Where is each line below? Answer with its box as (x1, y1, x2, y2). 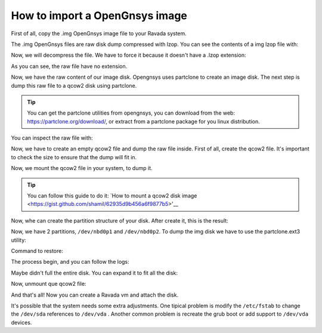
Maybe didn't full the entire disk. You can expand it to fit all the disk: (11, 269, 178, 276)
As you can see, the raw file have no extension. (11, 63, 128, 70)
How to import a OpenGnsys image (11, 9, 188, 22)
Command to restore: (11, 247, 64, 254)
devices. (11, 319, 32, 326)
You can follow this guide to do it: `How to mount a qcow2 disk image (27, 192, 197, 199)
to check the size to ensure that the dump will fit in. (11, 153, 137, 161)
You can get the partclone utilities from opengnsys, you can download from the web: (27, 109, 236, 116)
